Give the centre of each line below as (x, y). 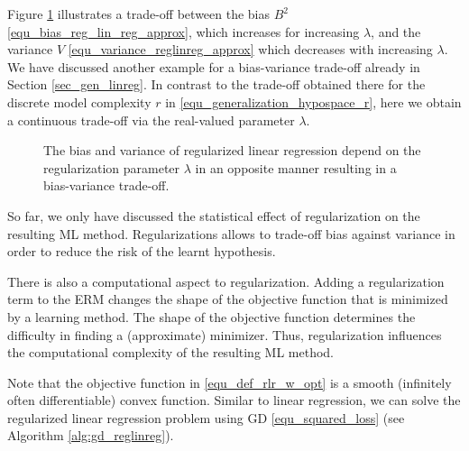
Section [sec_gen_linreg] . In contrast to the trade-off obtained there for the (216, 84)
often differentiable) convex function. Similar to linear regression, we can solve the (234, 400)
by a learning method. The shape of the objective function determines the (212, 316)
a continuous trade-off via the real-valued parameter (151, 120)
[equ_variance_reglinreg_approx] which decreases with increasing (250, 49)
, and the (396, 31)
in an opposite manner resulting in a (296, 167)
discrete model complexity (79, 101)
